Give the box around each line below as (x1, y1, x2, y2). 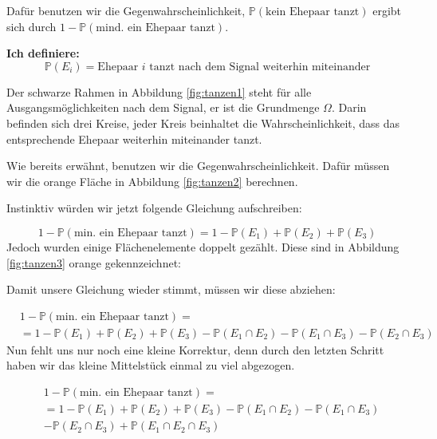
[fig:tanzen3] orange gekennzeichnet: (6, 254, 181, 271)
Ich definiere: (6, 45, 80, 61)
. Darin (331, 99, 367, 116)
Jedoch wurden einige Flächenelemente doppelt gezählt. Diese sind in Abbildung (6, 238, 400, 255)
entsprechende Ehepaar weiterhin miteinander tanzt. (6, 130, 262, 147)
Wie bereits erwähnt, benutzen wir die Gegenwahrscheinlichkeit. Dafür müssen (6, 157, 390, 174)
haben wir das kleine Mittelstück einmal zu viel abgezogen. (6, 357, 295, 374)
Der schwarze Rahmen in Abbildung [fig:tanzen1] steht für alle (6, 83, 312, 100)
